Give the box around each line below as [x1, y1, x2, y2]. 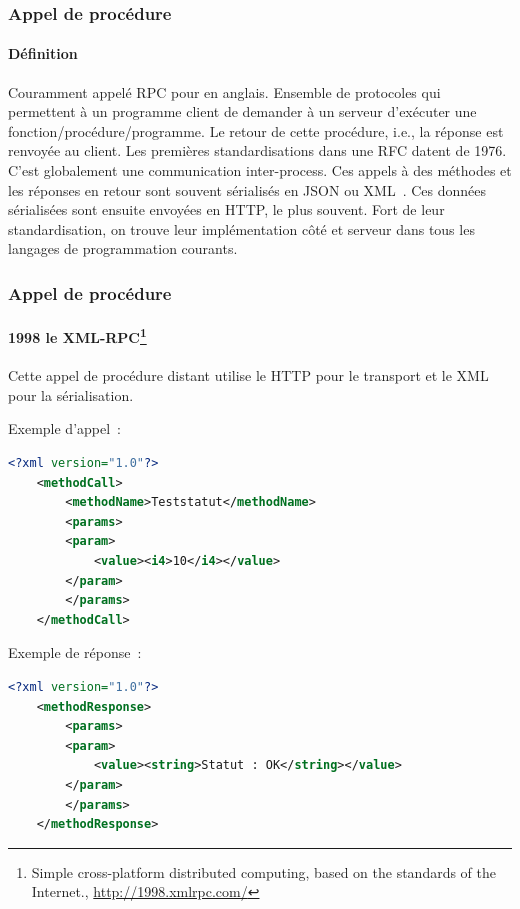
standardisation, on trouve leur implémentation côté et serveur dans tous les [8, 218, 475, 239]
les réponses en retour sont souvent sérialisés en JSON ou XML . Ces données [8, 179, 487, 200]
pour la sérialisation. [8, 384, 134, 405]
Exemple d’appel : [8, 418, 121, 439]
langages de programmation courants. [8, 238, 238, 259]
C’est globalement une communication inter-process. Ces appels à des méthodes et [8, 160, 512, 181]
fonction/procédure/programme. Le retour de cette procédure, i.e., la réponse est [8, 120, 504, 141]
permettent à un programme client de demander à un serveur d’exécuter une [8, 101, 477, 122]
